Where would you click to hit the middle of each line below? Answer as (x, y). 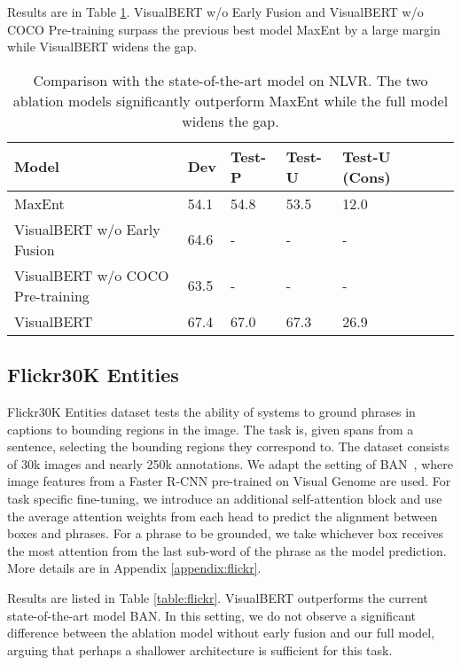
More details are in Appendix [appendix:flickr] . (134, 568)
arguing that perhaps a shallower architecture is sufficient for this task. (200, 649)
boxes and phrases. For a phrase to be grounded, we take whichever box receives (225, 533)
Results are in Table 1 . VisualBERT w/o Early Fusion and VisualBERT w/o (215, 12)
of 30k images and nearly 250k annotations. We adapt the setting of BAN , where (230, 463)
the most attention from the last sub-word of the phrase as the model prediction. (227, 550)
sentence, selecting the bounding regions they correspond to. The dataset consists (228, 446)
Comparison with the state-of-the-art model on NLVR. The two (230, 80)
